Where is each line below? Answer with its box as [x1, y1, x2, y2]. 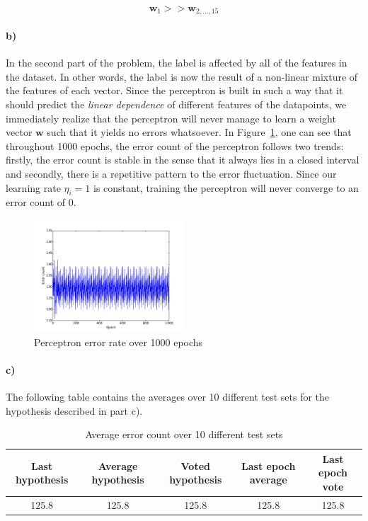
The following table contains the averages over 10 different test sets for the [6, 389, 330, 403]
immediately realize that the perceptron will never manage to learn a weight [6, 110, 336, 125]
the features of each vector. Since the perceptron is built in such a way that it [6, 83, 343, 98]
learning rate [6, 180, 61, 195]
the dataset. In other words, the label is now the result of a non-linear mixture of [6, 69, 358, 84]
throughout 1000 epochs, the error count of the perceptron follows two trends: [6, 138, 344, 153]
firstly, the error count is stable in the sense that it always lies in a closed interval [6, 152, 360, 167]
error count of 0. [6, 195, 76, 210]
